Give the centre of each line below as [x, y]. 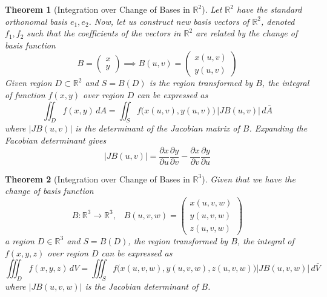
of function [25, 94]
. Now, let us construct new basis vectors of [169, 21]
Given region [28, 83]
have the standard [269, 9]
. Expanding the [278, 128]
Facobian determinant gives [56, 140]
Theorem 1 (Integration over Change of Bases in [97, 9]
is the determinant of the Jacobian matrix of [157, 128]
